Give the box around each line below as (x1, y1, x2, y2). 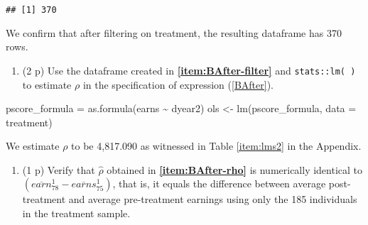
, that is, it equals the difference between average (112, 176, 326, 191)
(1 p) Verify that (22, 162, 95, 177)
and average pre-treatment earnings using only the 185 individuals (68, 192, 357, 207)
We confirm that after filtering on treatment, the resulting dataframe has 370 (6, 25, 342, 40)
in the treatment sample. (22, 206, 131, 221)
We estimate (6, 138, 60, 153)
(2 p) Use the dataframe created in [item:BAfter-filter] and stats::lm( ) (22, 62, 356, 77)
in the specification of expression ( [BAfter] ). (82, 77, 274, 92)
